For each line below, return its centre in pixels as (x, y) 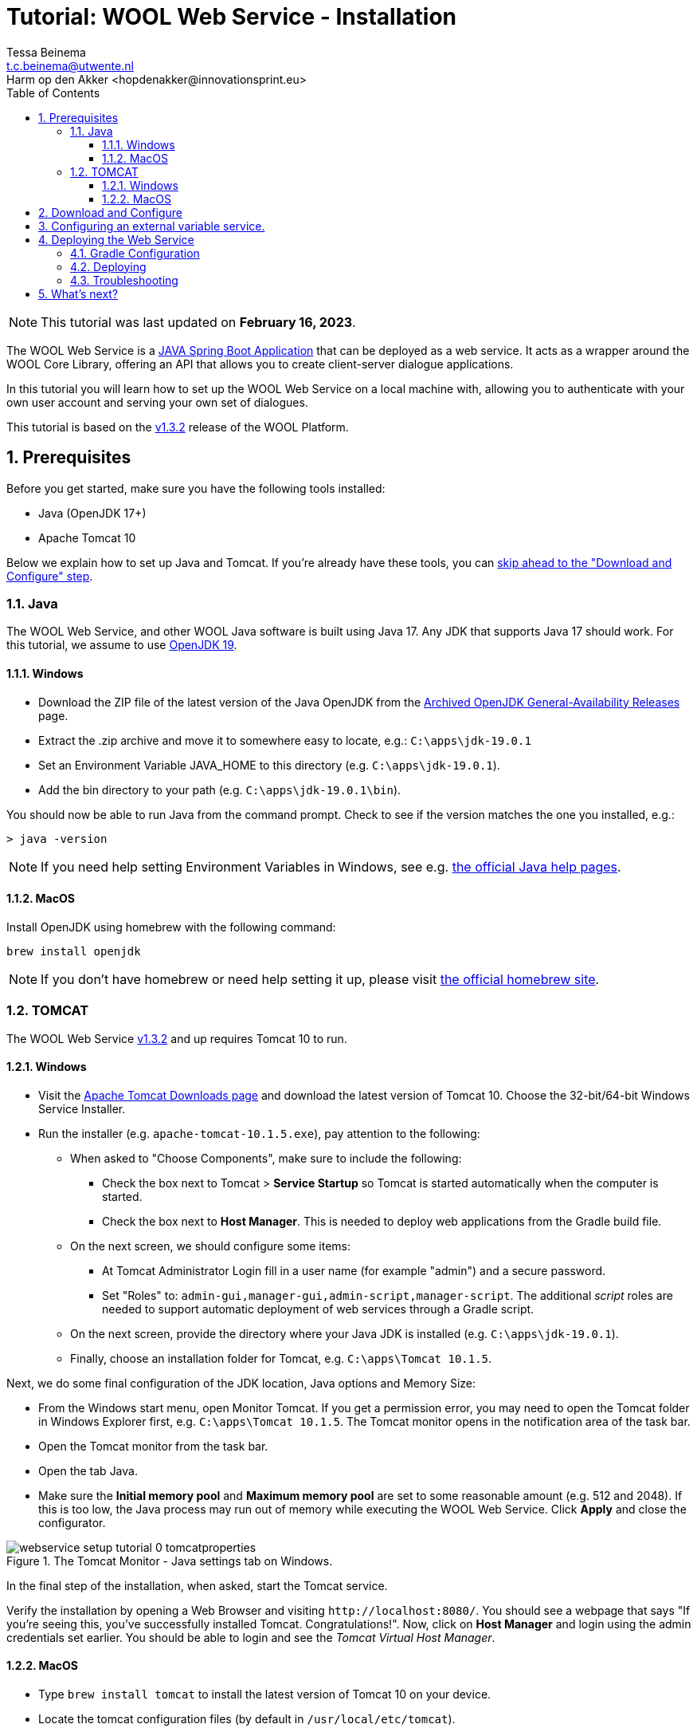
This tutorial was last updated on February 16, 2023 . (198, 322)
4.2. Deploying (108, 266)
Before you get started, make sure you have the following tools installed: (196, 488)
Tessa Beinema (46, 52)
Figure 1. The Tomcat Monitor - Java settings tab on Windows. (170, 1561)
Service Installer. (82, 1108)
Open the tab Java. (88, 1470)
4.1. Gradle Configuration (135, 253)
